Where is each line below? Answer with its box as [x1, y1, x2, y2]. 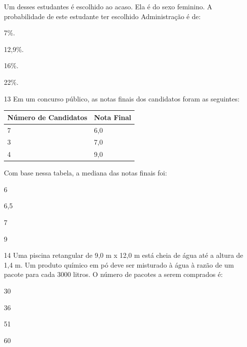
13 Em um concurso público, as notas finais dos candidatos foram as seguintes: [4, 93, 240, 103]
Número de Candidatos [7, 112, 88, 122]
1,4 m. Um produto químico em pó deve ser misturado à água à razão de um [4, 259, 234, 270]
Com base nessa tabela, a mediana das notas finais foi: [4, 168, 167, 178]
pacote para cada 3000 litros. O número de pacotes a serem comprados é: [4, 269, 223, 279]
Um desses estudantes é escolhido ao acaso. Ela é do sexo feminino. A [4, 1, 212, 11]
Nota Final [94, 112, 132, 122]
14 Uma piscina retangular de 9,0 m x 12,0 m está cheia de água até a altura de [4, 250, 244, 260]
